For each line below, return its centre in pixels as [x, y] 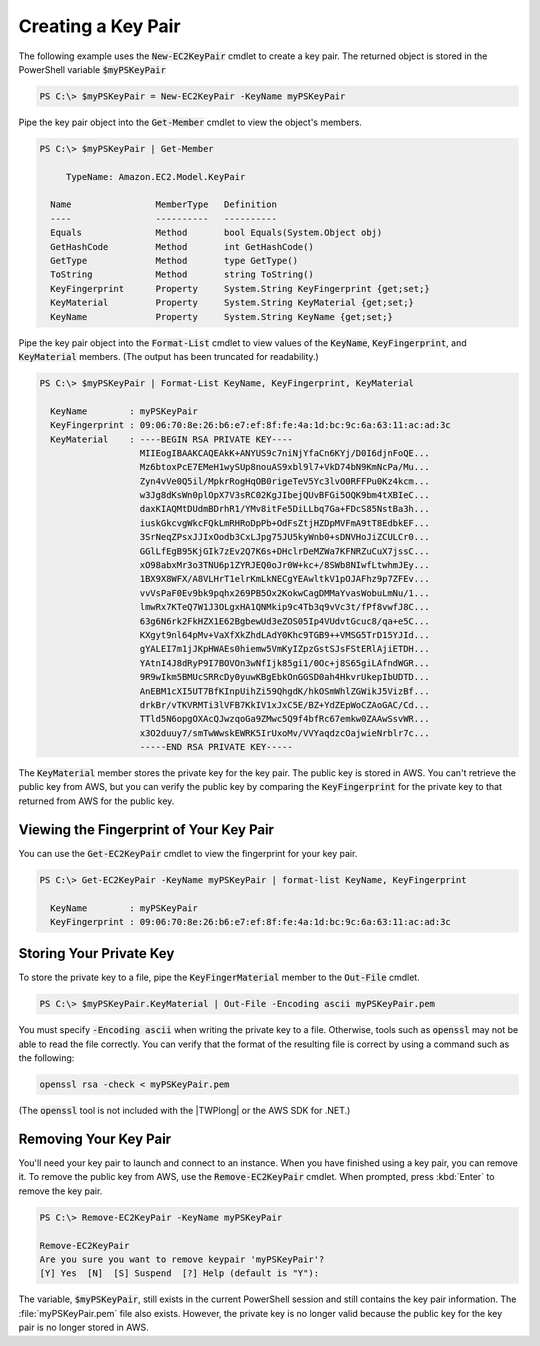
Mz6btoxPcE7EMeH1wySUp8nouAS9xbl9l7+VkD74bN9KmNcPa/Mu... [284, 467]
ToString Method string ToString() [182, 274]
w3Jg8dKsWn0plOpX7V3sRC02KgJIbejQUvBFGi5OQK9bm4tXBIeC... [284, 495]
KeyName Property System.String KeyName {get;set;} [222, 316]
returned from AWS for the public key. [96, 801]
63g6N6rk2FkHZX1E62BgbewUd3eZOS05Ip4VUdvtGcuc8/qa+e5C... [284, 621]
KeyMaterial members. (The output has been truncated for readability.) [168, 356]
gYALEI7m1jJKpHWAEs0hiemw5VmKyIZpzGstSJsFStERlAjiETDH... [284, 649]
